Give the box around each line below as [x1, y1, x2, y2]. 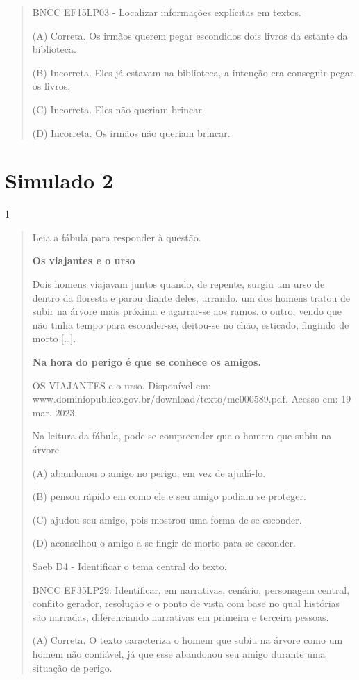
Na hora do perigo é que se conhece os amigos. [32, 355, 261, 369]
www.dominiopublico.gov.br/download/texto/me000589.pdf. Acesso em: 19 [32, 391, 351, 406]
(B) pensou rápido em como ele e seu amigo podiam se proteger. [32, 489, 306, 503]
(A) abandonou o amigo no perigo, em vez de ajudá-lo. [32, 465, 266, 480]
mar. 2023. [32, 405, 78, 419]
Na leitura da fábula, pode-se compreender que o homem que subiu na [32, 428, 332, 443]
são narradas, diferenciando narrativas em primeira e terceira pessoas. [32, 609, 329, 624]
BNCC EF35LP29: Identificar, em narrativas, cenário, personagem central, [32, 582, 350, 597]
